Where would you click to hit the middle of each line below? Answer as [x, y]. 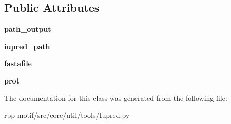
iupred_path [27, 46]
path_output [28, 29]
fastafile [18, 63]
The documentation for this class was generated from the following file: [116, 98]
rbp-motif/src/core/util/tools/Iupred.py [67, 115]
